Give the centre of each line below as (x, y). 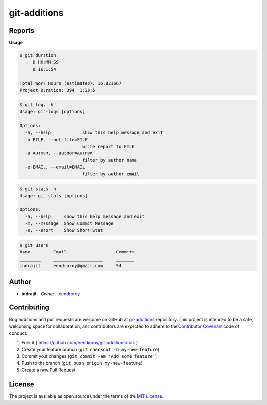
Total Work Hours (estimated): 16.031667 (70, 83)
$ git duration (38, 55)
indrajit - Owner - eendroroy (51, 293)
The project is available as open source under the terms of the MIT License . (86, 396)
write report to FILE (108, 146)
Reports (22, 30)
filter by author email (111, 174)
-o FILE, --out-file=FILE (56, 139)
